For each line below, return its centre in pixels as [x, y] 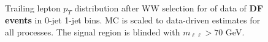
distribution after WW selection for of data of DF [169, 7]
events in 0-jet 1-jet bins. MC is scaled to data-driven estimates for [133, 20]
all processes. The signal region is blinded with [93, 31]
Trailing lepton [33, 7]
